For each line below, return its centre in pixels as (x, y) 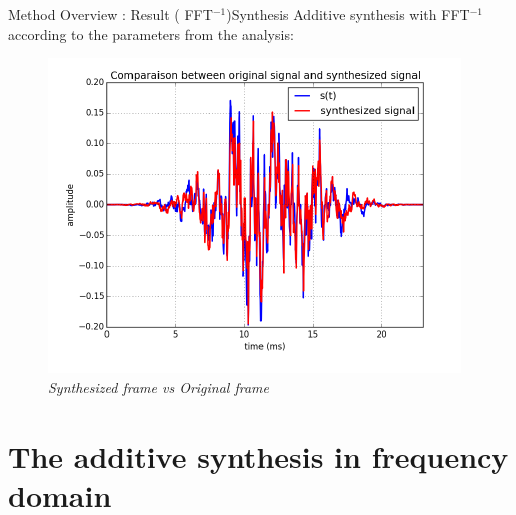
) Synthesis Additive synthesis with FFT (348, 14)
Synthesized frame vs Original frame (158, 386)
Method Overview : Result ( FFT (110, 14)
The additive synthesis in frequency (258, 455)
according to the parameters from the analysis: (151, 33)
